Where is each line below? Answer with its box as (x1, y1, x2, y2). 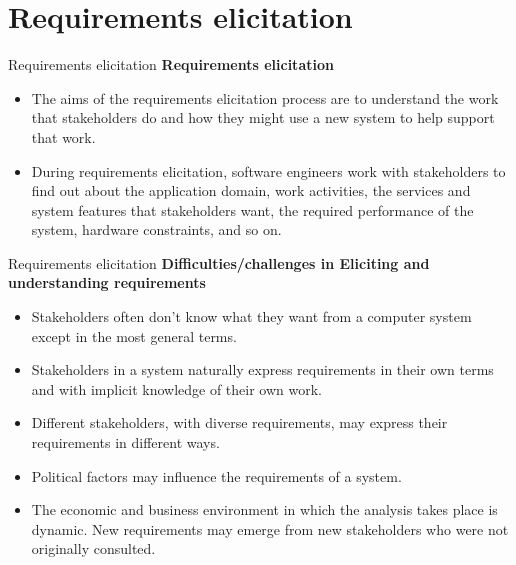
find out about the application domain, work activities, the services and (31, 180, 471, 201)
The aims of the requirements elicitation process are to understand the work (31, 87, 499, 108)
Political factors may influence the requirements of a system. (31, 465, 402, 486)
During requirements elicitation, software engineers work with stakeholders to (31, 160, 506, 181)
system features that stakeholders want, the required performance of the (31, 199, 474, 220)
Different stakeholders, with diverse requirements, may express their (31, 412, 448, 433)
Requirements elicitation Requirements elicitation (8, 54, 334, 75)
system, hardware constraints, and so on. (31, 219, 282, 240)
